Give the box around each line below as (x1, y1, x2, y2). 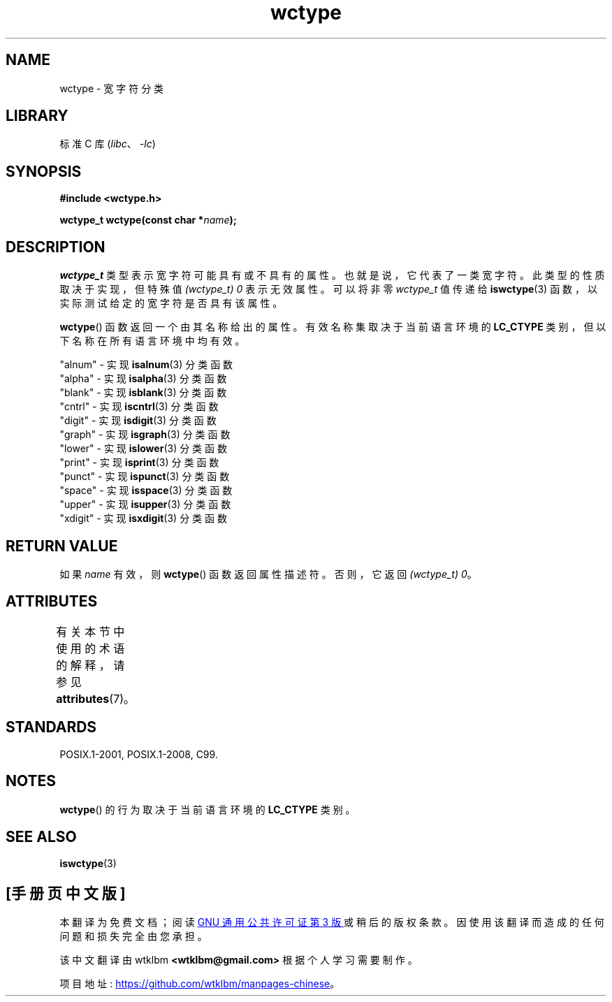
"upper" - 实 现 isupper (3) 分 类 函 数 (59, 498, 231, 511)
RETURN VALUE (6, 537, 118, 555)
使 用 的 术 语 (56, 641, 125, 655)
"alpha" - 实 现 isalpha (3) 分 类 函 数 (59, 372, 227, 385)
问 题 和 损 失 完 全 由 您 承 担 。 (59, 930, 207, 943)
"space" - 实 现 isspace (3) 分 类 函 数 (59, 484, 233, 497)
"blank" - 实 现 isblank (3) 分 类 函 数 (59, 386, 227, 399)
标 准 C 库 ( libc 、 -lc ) (59, 138, 156, 150)
